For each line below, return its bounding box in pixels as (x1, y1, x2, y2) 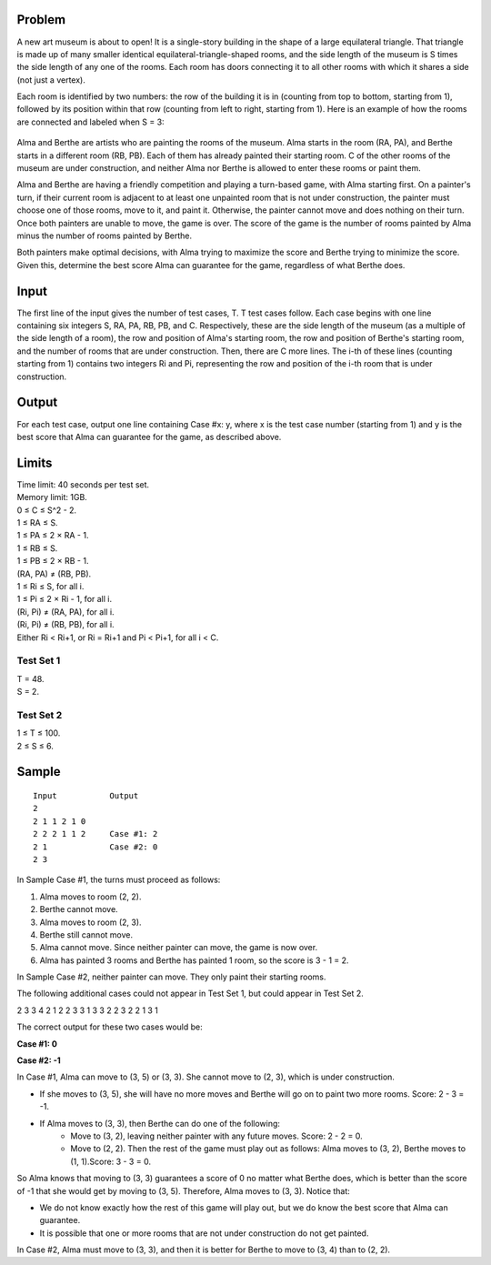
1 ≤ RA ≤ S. (16, 517, 58, 527)
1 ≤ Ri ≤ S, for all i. (16, 580, 85, 591)
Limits (16, 455, 53, 470)
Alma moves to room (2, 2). (39, 891, 142, 902)
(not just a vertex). (16, 74, 85, 85)
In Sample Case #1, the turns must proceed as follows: (16, 874, 221, 886)
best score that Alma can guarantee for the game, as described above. (16, 431, 282, 442)
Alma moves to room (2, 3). (39, 917, 142, 928)
